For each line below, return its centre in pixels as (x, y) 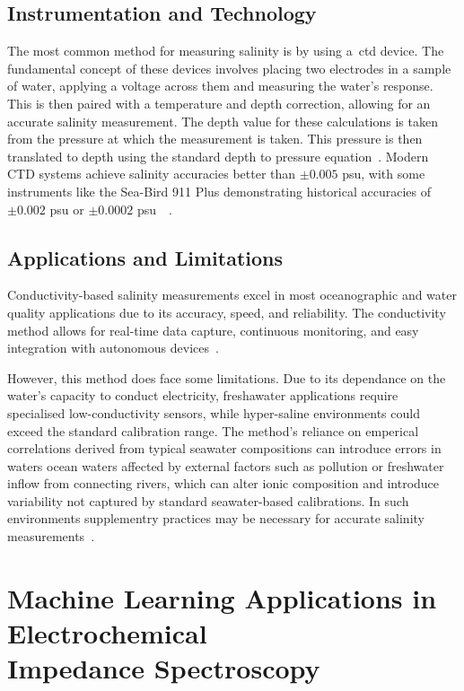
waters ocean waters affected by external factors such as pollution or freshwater (226, 465)
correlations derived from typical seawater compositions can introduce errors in (224, 448)
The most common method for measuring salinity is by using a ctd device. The (226, 51)
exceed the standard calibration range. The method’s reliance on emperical (213, 430)
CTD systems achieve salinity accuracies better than (152, 174)
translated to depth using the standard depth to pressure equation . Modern (218, 156)
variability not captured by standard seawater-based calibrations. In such (208, 500)
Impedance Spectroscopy (164, 668)
